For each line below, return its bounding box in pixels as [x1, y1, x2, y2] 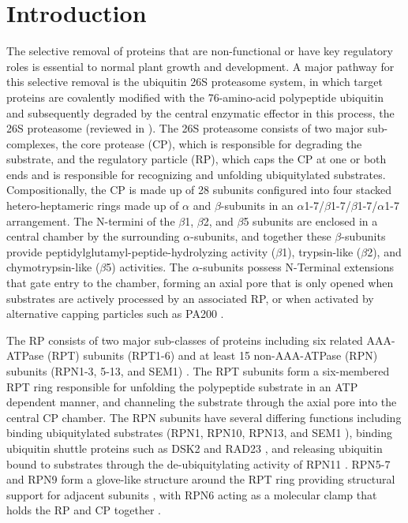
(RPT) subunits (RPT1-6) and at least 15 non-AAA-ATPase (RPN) [47, 347, 378, 364]
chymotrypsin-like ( [6, 259, 100, 275]
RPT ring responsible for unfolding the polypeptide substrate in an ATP [6, 378, 358, 394]
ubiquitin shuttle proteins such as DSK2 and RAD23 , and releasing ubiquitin [6, 439, 383, 456]
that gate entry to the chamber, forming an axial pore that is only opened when [6, 275, 394, 291]
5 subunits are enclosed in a [243, 212, 378, 229]
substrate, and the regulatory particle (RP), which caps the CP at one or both [6, 151, 387, 167]
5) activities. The [106, 259, 189, 275]
